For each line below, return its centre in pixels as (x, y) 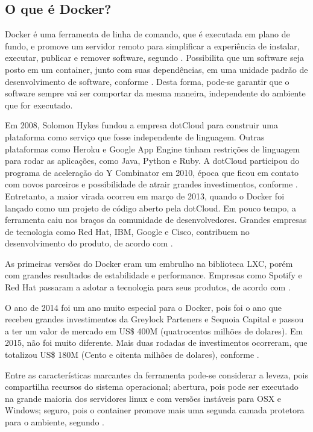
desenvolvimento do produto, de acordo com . (89, 243)
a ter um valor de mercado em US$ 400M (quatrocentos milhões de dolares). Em (154, 330)
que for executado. (39, 105)
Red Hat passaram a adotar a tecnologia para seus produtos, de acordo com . (148, 287)
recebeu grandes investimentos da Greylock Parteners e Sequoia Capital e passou (154, 319)
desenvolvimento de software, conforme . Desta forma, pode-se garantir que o (147, 81)
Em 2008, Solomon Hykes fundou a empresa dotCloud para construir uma (141, 125)
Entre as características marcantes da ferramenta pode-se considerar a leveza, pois (157, 374)
